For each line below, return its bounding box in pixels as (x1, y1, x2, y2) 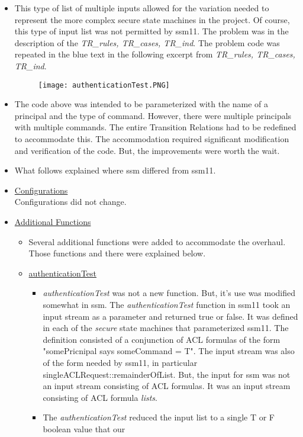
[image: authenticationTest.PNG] (38, 81, 170, 89)
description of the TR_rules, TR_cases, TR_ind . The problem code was (14, 36, 280, 49)
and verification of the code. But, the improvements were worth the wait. (14, 144, 280, 156)
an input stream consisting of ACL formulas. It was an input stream (43, 380, 291, 392)
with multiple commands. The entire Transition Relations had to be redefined (14, 121, 296, 133)
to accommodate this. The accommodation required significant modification (14, 133, 289, 144)
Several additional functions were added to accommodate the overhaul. (28, 235, 286, 248)
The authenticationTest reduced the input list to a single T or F (43, 411, 275, 423)
